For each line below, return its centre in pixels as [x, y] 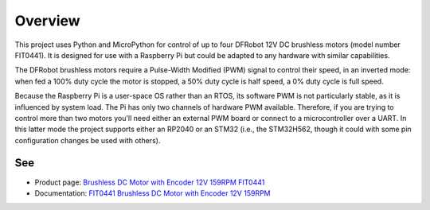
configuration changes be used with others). [88, 140]
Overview [47, 21]
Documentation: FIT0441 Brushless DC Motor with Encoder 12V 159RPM [152, 193]
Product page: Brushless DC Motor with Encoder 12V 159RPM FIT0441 [150, 182]
